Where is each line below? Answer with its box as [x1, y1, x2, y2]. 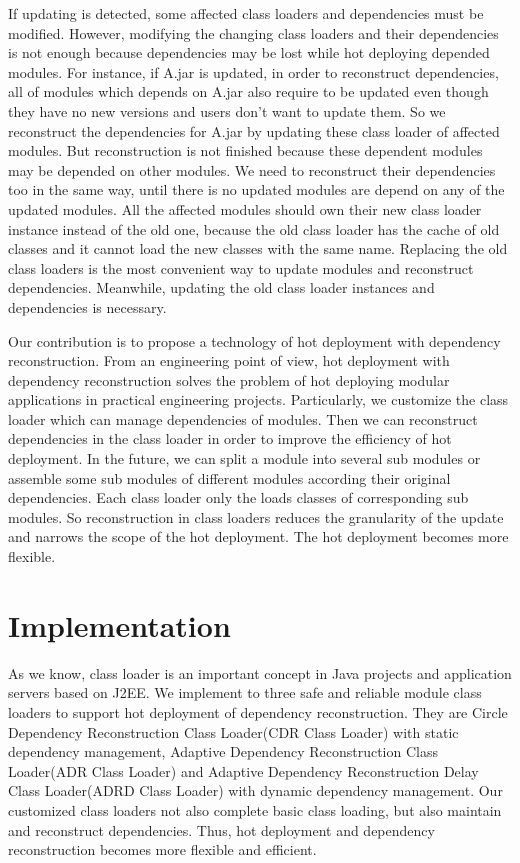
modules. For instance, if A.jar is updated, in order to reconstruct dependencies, [8, 61, 499, 82]
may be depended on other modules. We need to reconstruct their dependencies [8, 159, 496, 180]
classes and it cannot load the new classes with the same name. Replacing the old [8, 238, 508, 259]
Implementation [8, 604, 231, 645]
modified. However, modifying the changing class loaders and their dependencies [8, 22, 499, 43]
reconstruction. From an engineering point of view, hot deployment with [8, 350, 450, 371]
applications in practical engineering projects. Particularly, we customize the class [8, 389, 509, 410]
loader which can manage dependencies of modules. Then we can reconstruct [8, 408, 478, 429]
